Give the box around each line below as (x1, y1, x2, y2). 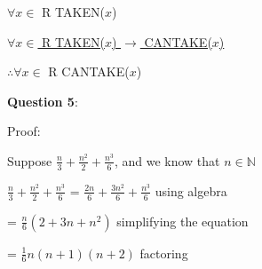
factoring (139, 243, 188, 262)
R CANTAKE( (48, 62, 130, 81)
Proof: (7, 122, 41, 140)
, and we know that (114, 151, 220, 170)
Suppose (7, 151, 52, 170)
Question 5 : (7, 91, 78, 110)
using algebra (155, 181, 227, 200)
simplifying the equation (116, 211, 249, 230)
